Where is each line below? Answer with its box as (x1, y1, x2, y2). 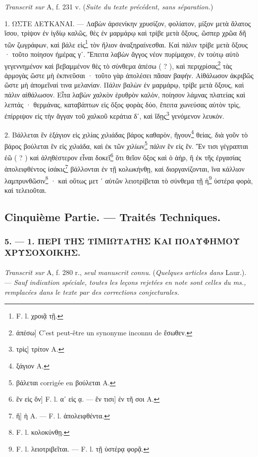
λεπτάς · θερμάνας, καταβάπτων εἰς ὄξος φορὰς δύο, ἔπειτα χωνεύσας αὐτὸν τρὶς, (4, 99, 241, 109)
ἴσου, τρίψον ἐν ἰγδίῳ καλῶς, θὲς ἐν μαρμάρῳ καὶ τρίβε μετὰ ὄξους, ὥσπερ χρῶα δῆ (4, 28, 246, 38)
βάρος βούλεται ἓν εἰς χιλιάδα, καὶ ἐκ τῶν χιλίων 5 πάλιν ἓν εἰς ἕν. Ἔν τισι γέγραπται (4, 139, 249, 151)
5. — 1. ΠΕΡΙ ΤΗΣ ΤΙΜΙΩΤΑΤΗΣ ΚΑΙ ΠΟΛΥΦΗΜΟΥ (4, 235, 240, 247)
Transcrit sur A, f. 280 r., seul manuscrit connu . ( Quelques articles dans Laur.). (4, 267, 247, 277)
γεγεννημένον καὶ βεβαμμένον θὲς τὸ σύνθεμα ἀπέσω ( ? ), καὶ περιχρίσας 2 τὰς (4, 59, 232, 71)
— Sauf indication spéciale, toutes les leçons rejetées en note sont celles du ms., (4, 277, 246, 287)
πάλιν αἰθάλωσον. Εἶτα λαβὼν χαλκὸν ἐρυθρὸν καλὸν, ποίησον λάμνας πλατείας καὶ (4, 90, 246, 100)
